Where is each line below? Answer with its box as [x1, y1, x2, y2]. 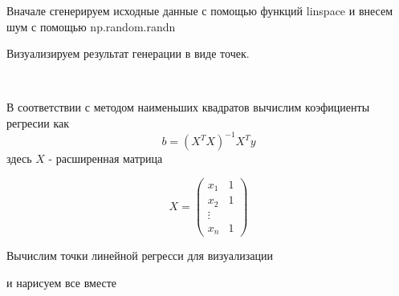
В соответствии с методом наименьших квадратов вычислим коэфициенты [6, 99, 370, 116]
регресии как [6, 114, 69, 131]
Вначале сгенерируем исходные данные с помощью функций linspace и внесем [6, 2, 393, 18]
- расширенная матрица [48, 150, 163, 167]
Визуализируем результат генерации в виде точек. [6, 45, 250, 62]
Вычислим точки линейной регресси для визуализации [6, 247, 273, 264]
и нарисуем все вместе [6, 274, 117, 290]
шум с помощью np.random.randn [6, 18, 176, 34]
